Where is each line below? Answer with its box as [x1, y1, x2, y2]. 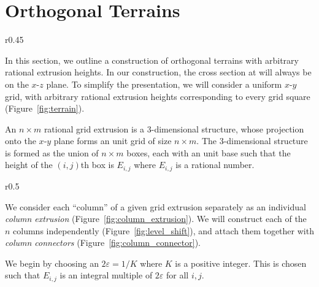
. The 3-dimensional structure [196, 134, 308, 147]
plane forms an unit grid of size [53, 134, 172, 147]
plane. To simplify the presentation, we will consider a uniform [46, 77, 282, 90]
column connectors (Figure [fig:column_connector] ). [5, 236, 201, 249]
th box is [80, 158, 114, 171]
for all [166, 269, 189, 281]
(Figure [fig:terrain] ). [5, 102, 85, 115]
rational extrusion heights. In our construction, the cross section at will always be [5, 66, 312, 78]
